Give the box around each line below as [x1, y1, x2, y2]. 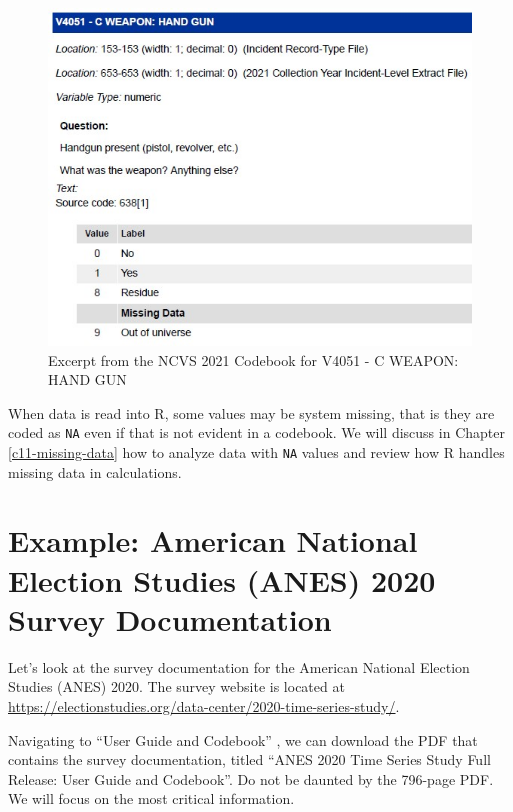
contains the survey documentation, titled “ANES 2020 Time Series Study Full [8, 749, 491, 770]
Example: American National [8, 520, 418, 561]
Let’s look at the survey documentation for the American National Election [8, 656, 470, 677]
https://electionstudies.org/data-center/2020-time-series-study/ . [8, 695, 400, 716]
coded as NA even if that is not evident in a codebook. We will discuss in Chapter [8, 422, 505, 443]
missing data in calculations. [8, 461, 182, 482]
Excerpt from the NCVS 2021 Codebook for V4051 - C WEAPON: [48, 349, 459, 370]
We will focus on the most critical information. [8, 788, 295, 809]
